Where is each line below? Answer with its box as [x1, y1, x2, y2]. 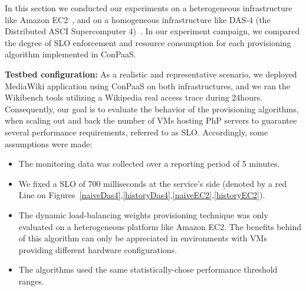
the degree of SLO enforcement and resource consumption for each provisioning [5, 36, 291, 48]
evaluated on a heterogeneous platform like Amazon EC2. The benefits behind [18, 220, 301, 232]
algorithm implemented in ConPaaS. [5, 48, 136, 60]
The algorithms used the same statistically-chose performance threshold [18, 263, 278, 276]
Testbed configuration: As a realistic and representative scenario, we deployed [5, 67, 297, 80]
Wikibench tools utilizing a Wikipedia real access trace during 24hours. [5, 91, 262, 104]
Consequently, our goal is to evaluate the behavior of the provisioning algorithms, [5, 102, 299, 115]
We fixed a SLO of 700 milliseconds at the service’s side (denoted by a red [18, 177, 287, 189]
